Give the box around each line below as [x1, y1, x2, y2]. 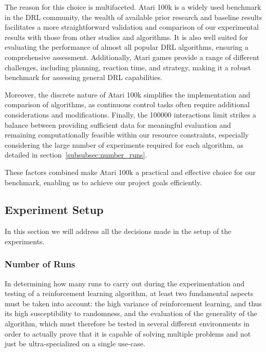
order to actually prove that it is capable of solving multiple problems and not [5, 328, 251, 339]
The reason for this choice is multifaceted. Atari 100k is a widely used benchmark [5, 2, 261, 12]
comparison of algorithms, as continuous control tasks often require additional [5, 99, 250, 110]
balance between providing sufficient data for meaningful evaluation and [5, 119, 231, 130]
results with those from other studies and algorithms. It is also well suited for [5, 31, 248, 42]
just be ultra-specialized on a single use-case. [5, 338, 145, 349]
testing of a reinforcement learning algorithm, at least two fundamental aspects [5, 288, 254, 299]
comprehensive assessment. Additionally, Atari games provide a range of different [5, 51, 260, 62]
